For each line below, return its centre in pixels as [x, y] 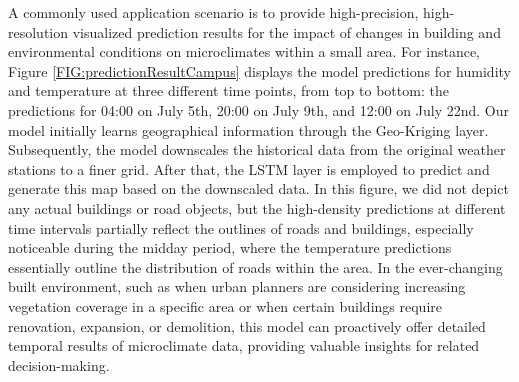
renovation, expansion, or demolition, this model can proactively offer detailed [247, 325]
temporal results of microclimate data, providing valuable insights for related [244, 345]
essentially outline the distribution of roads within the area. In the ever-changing [255, 266]
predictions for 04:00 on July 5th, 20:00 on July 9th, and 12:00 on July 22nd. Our [258, 109]
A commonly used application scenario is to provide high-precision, [213, 12]
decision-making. [59, 364]
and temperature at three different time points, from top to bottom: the [228, 90]
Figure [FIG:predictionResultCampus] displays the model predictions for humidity [259, 70]
